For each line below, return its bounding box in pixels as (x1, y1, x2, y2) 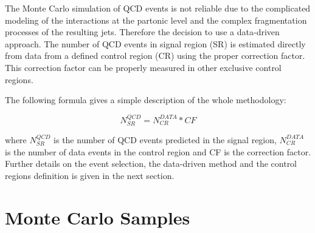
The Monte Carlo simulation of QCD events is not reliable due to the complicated (5, 2, 311, 14)
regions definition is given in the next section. (5, 169, 175, 181)
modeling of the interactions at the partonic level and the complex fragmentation (5, 13, 307, 26)
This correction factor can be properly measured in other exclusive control (5, 61, 282, 73)
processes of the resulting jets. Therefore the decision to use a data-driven (5, 25, 280, 38)
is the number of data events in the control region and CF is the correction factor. (5, 145, 311, 158)
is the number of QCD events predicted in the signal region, (54, 133, 277, 146)
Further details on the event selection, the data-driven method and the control (5, 157, 297, 170)
